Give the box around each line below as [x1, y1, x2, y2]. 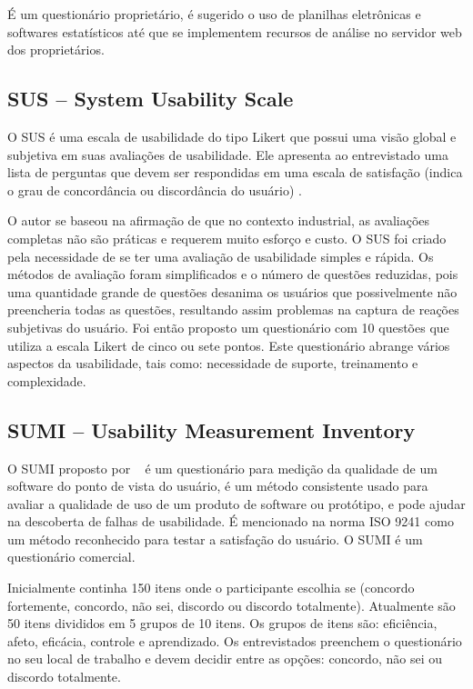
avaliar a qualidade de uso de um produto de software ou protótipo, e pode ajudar [7, 494, 466, 513]
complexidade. [7, 371, 86, 390]
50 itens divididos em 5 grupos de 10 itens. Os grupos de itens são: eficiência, [7, 614, 438, 633]
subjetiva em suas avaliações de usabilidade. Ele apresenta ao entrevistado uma [7, 145, 448, 164]
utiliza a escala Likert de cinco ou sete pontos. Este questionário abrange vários [7, 335, 450, 354]
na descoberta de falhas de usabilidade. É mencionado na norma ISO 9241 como [7, 512, 454, 531]
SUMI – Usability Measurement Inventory [7, 415, 416, 444]
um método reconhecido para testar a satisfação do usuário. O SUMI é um [7, 529, 423, 548]
